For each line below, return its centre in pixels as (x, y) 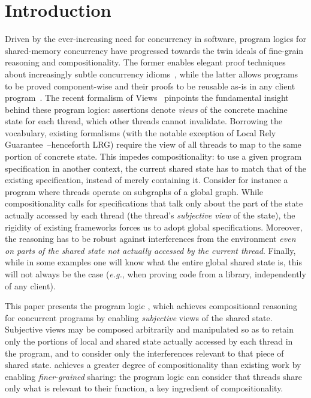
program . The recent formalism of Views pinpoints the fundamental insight (147, 98)
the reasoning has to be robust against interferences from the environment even (150, 239)
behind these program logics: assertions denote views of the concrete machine (146, 109)
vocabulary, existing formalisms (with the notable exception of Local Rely (141, 132)
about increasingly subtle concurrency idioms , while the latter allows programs (152, 74)
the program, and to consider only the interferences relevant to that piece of (144, 353)
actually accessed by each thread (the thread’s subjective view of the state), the (150, 215)
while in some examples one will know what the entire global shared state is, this (153, 262)
